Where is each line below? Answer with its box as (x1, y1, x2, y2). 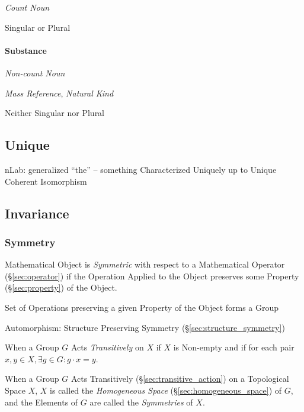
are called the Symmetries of (89, 395, 193, 408)
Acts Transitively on (71, 341, 144, 353)
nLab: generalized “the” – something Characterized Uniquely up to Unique (5, 163, 277, 175)
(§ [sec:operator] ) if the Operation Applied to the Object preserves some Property (5, 269, 299, 282)
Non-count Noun (5, 66, 65, 79)
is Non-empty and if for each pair (173, 341, 295, 353)
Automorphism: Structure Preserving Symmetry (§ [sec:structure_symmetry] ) (5, 321, 285, 333)
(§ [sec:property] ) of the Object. (5, 281, 117, 294)
